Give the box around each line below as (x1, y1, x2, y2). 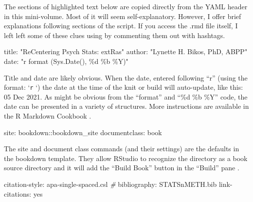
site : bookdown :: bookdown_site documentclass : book (4, 127, 162, 137)
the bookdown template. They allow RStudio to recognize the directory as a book (4, 153, 248, 163)
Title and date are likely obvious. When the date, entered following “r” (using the (4, 72, 248, 82)
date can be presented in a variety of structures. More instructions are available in (4, 101, 249, 111)
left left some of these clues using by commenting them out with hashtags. (4, 30, 225, 40)
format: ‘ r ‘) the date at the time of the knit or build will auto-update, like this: (4, 82, 243, 92)
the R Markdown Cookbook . (4, 111, 91, 121)
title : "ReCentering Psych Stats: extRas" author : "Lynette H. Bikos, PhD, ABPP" (4, 46, 248, 57)
